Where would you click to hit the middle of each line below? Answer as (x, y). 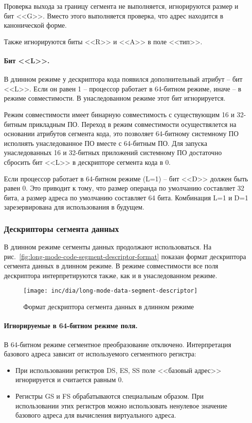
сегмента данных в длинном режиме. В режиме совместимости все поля (111, 266)
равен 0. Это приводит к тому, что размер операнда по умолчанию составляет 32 (124, 188)
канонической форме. (36, 25)
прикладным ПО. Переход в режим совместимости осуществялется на (133, 124)
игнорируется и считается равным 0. (69, 379)
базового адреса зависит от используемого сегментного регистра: (100, 354)
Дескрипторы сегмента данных (62, 228)
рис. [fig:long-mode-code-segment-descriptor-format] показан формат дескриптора (125, 256)
